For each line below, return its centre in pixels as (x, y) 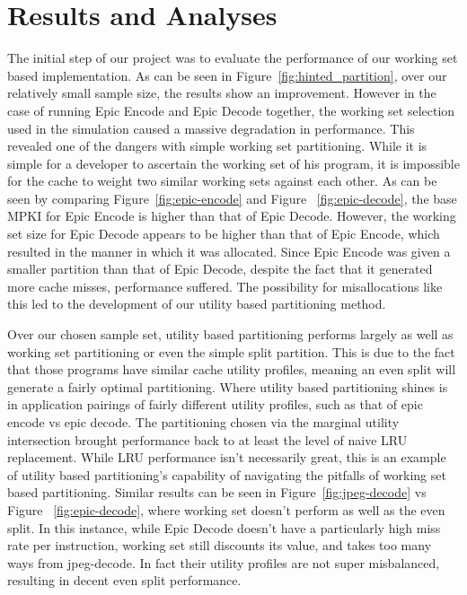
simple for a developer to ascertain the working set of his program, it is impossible (233, 163)
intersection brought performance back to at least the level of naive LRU (207, 439)
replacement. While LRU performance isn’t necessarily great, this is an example (227, 457)
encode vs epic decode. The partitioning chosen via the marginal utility (203, 422)
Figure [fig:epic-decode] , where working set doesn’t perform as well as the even (226, 509)
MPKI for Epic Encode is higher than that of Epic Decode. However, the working (232, 216)
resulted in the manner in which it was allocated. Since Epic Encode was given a (229, 251)
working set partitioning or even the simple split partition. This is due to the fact (231, 351)
